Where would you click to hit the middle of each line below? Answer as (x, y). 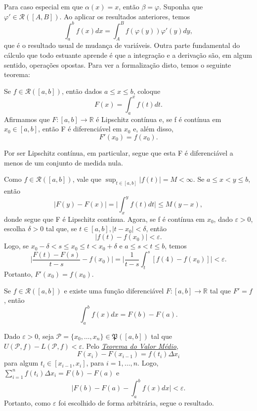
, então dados (82, 91)
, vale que (87, 179)
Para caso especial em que (43, 6)
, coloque (147, 91)
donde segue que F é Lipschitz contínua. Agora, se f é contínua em (105, 219)
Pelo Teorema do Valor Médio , (132, 346)
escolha (15, 228)
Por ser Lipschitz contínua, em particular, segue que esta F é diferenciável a (119, 152)
